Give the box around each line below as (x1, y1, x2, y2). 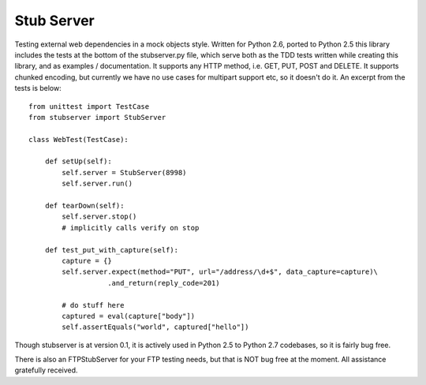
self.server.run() (62, 179, 133, 189)
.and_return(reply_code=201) (107, 278, 220, 287)
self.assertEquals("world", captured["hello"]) (62, 323, 249, 331)
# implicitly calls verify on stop (62, 223, 200, 232)
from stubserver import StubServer (28, 113, 166, 121)
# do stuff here (62, 301, 125, 309)
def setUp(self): (44, 157, 112, 166)
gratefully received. (14, 365, 78, 375)
